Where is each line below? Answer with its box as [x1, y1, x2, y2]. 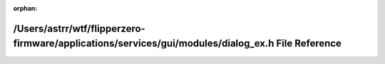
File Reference [275, 38, 342, 50]
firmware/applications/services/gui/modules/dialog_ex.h [13, 38, 274, 50]
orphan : [13, 4, 38, 12]
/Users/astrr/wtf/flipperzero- [13, 22, 145, 35]
